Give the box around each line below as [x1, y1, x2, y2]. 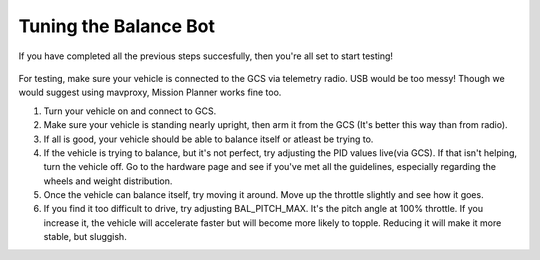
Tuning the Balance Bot [18, 15, 215, 37]
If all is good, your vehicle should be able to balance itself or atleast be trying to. [43, 133, 374, 145]
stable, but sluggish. [43, 231, 127, 243]
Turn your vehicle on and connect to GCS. [43, 105, 217, 117]
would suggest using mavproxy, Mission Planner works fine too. [18, 86, 282, 99]
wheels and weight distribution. [43, 175, 173, 187]
